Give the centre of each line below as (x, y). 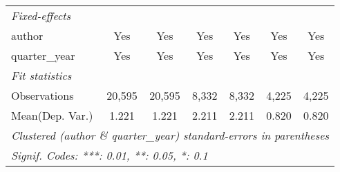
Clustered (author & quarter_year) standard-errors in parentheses (170, 135)
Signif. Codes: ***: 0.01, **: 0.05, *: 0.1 (110, 155)
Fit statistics (41, 75)
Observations (42, 95)
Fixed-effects (41, 15)
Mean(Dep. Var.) (52, 115)
